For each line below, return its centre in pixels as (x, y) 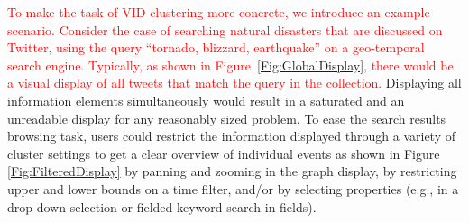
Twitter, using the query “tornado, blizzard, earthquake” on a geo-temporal (216, 47)
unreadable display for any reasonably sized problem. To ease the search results (227, 118)
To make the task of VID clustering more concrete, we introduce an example (219, 12)
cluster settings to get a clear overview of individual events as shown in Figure (224, 153)
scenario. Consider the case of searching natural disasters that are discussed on (225, 29)
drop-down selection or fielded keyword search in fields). (162, 206)
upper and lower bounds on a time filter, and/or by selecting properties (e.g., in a (233, 188)
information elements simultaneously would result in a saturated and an (206, 100)
